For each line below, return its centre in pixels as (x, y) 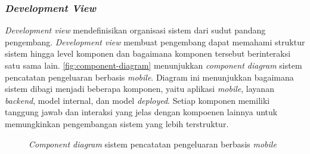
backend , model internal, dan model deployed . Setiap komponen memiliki (137, 100)
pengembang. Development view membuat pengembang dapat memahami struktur (155, 41)
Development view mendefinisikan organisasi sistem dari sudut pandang (135, 30)
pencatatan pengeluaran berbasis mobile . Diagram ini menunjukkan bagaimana (149, 77)
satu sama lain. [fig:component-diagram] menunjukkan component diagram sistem (154, 65)
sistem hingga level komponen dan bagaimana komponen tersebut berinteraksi (148, 53)
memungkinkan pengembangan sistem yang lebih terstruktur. (117, 123)
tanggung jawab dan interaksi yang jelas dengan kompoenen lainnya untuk (141, 112)
